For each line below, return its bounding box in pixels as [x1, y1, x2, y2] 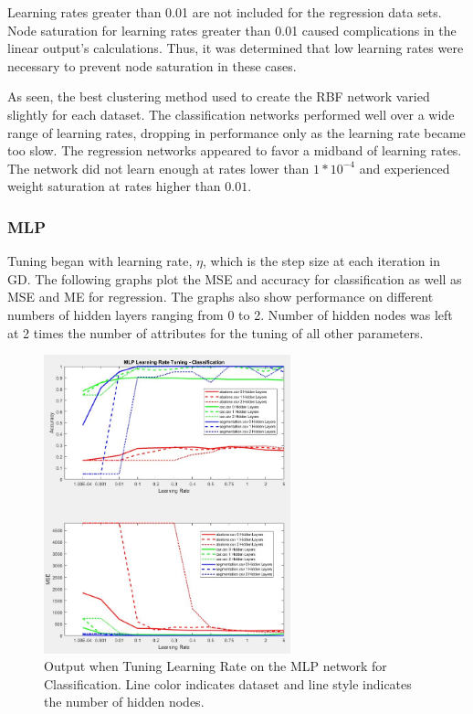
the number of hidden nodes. [44, 692, 205, 711]
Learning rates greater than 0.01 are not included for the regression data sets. [7, 3, 442, 21]
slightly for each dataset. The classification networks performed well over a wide [7, 104, 455, 123]
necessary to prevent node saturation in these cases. [7, 56, 297, 75]
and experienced [359, 158, 450, 177]
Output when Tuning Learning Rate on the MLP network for [44, 656, 387, 676]
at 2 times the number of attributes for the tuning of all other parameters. [7, 323, 424, 342]
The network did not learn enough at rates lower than [7, 158, 310, 177]
